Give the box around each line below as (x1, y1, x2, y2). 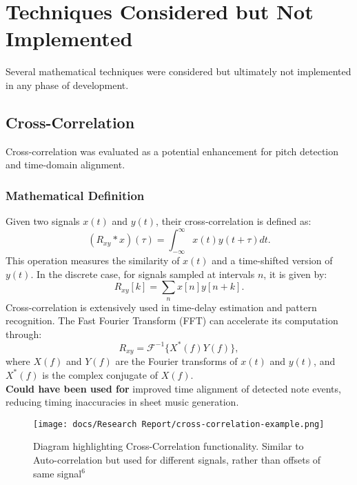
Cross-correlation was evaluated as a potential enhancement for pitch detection (6, 143, 339, 158)
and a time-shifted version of (212, 253, 333, 267)
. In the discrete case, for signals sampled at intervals (30, 266, 255, 281)
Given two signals (6, 214, 80, 228)
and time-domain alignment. (6, 157, 125, 172)
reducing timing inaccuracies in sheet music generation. (6, 395, 239, 409)
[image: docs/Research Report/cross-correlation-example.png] (33, 419, 325, 429)
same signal (33, 466, 82, 480)
